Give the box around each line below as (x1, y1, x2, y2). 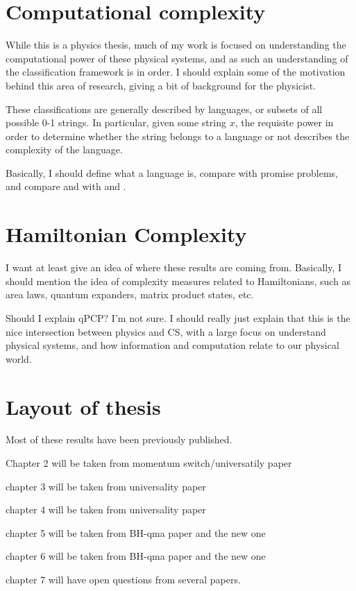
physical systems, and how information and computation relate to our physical (6, 338, 339, 352)
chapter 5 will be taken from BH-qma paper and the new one (6, 525, 266, 540)
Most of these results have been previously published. (6, 432, 232, 447)
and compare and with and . (6, 179, 126, 194)
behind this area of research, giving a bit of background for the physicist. (6, 78, 316, 92)
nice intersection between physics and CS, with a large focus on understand (6, 324, 326, 339)
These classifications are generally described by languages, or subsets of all (6, 101, 323, 116)
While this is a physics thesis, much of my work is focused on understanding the (6, 37, 346, 52)
